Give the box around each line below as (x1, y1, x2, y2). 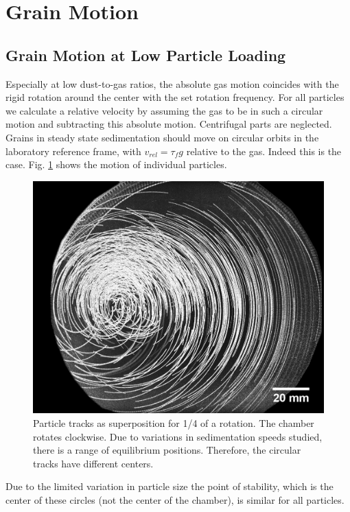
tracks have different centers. (33, 456, 154, 470)
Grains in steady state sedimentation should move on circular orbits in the (5, 130, 319, 144)
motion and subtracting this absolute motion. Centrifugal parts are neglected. (5, 117, 332, 131)
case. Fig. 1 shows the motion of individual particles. (5, 157, 227, 172)
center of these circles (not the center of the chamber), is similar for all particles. (5, 492, 345, 507)
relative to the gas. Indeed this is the (186, 143, 342, 158)
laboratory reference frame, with (5, 143, 141, 158)
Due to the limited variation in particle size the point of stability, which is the (5, 479, 334, 493)
